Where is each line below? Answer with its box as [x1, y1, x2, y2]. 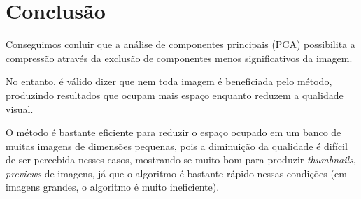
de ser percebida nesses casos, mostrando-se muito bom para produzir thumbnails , [6, 152, 356, 167]
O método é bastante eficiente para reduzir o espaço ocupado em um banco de [6, 125, 341, 140]
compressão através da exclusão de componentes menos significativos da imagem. [6, 50, 353, 65]
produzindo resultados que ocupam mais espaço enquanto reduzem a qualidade [6, 87, 344, 102]
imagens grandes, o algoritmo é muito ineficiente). [6, 179, 220, 194]
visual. [6, 101, 34, 116]
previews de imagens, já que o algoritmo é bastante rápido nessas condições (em [6, 165, 347, 180]
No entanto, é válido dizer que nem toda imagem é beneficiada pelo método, [6, 74, 332, 89]
